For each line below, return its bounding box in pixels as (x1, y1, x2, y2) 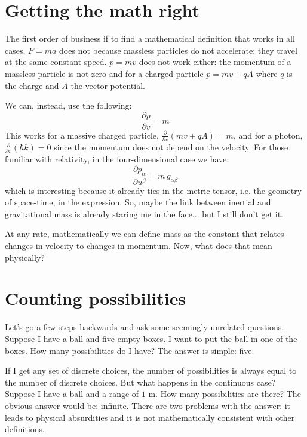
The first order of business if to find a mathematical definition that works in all (5, 32, 295, 45)
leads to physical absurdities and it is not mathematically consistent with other (5, 411, 295, 423)
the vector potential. (70, 79, 145, 91)
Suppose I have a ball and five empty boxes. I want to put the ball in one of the (5, 332, 297, 344)
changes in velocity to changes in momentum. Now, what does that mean (5, 239, 272, 252)
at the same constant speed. (5, 56, 107, 68)
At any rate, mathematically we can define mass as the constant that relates (5, 227, 284, 240)
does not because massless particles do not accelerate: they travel (59, 44, 297, 56)
